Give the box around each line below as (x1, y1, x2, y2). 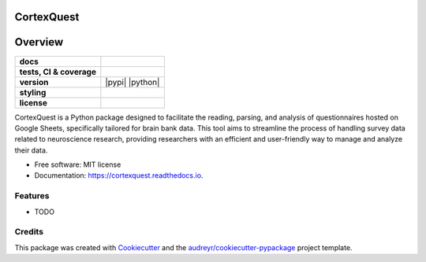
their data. (14, 146, 48, 155)
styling (19, 87, 47, 98)
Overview (14, 35, 64, 49)
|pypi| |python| (105, 76, 160, 87)
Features (14, 190, 50, 201)
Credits (14, 227, 43, 238)
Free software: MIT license (34, 160, 121, 169)
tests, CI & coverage (19, 66, 96, 77)
